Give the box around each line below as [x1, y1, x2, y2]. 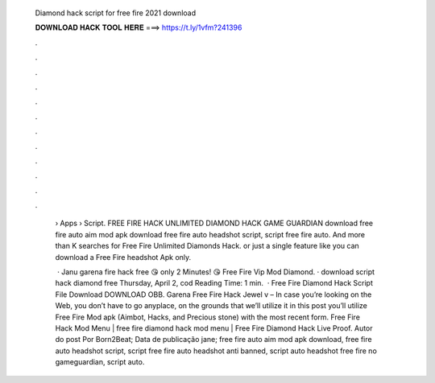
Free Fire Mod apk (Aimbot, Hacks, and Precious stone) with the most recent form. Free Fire [55, 312, 360, 322]
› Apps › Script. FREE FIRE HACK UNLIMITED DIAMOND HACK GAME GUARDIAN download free [55, 218, 374, 229]
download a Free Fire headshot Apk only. [55, 252, 192, 262]
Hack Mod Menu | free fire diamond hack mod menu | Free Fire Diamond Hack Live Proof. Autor [55, 323, 374, 333]
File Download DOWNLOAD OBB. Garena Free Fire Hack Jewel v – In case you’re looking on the [55, 290, 372, 299]
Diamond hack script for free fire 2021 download [35, 8, 197, 18]
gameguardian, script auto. [55, 357, 145, 367]
